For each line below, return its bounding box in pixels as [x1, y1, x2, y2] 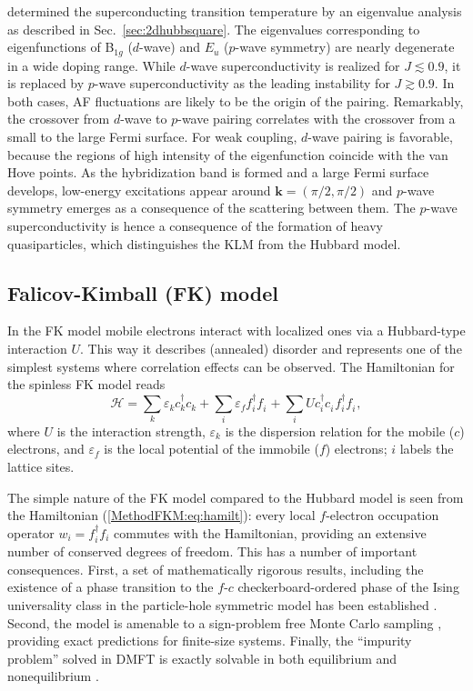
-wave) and [139, 37, 200, 56]
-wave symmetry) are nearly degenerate [235, 37, 455, 56]
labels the [399, 439, 454, 458]
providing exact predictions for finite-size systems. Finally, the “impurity [7, 631, 412, 650]
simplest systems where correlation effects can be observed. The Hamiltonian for [7, 356, 455, 376]
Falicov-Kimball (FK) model [7, 278, 278, 306]
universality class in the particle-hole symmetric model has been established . [7, 596, 438, 615]
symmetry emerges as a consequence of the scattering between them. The [7, 198, 416, 217]
